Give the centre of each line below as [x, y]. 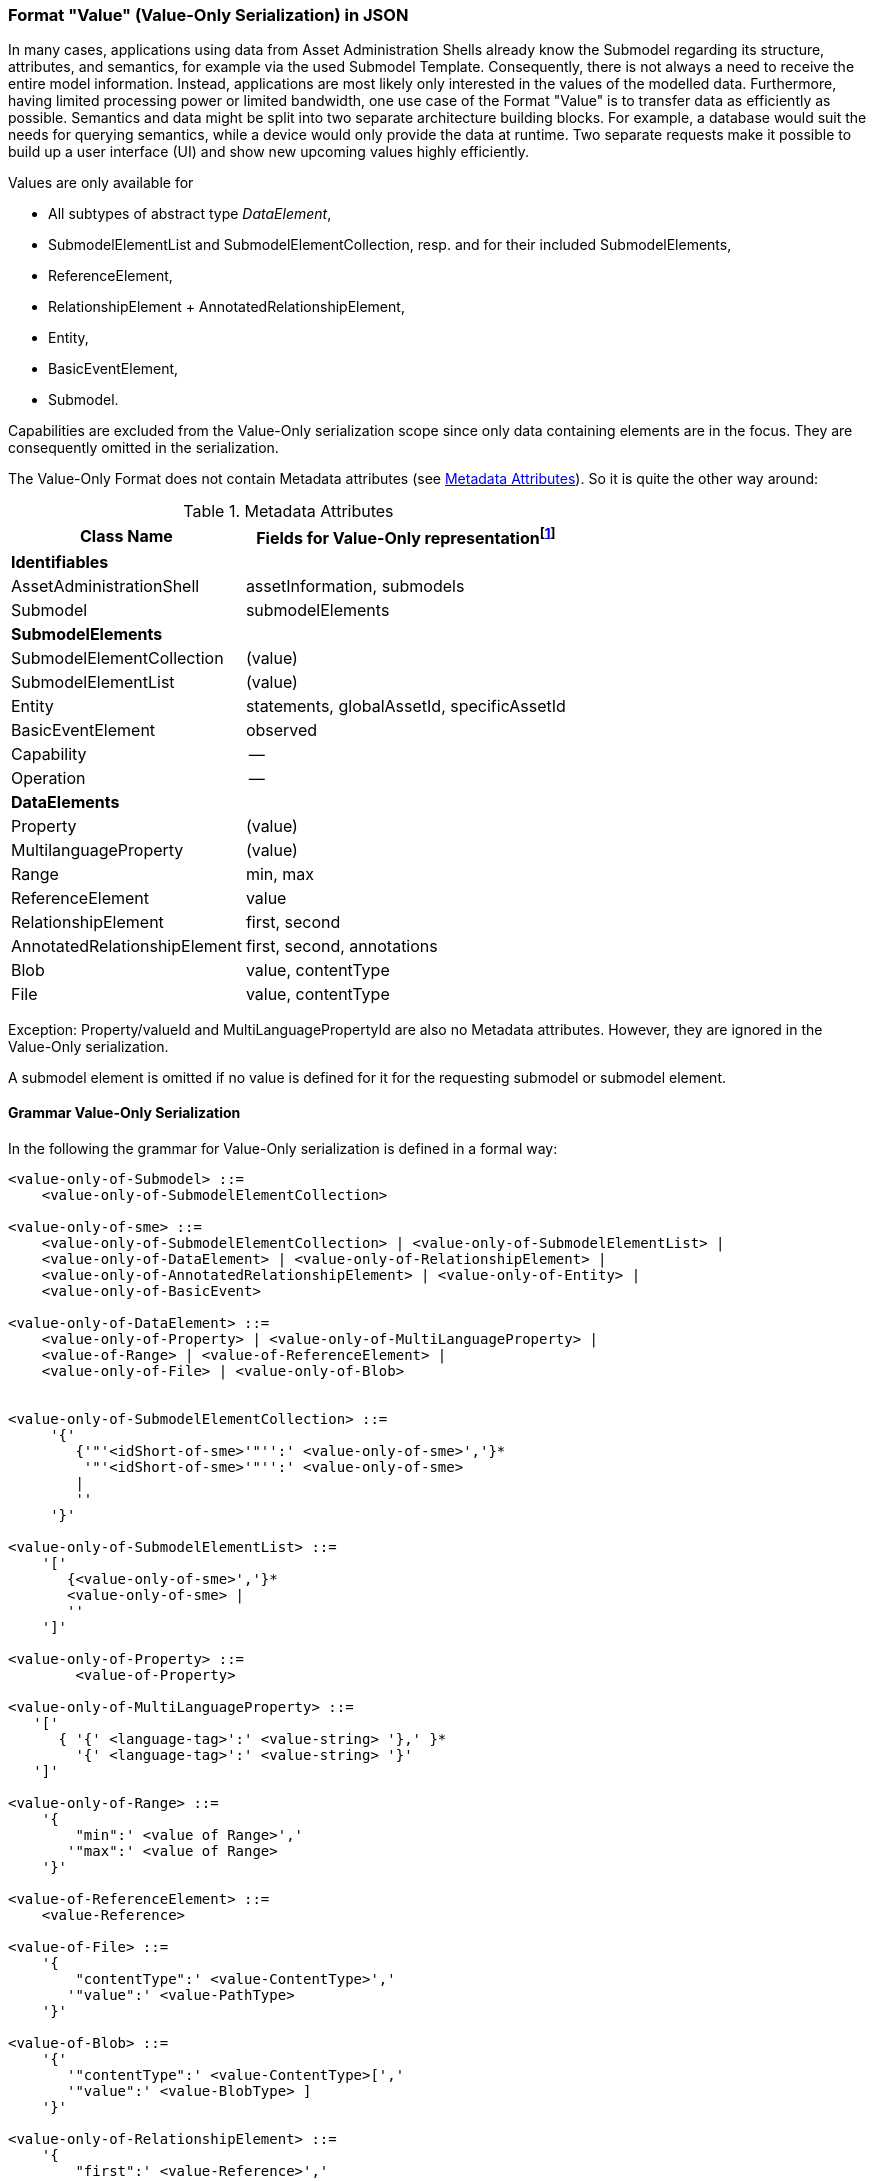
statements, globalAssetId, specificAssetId [405, 705]
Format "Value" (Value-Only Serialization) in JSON [208, 15]
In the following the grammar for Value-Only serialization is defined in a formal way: [283, 1148]
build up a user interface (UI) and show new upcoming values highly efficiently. [269, 152]
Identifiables [60, 561]
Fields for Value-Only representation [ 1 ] [406, 536]
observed [281, 729]
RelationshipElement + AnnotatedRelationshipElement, [226, 307]
